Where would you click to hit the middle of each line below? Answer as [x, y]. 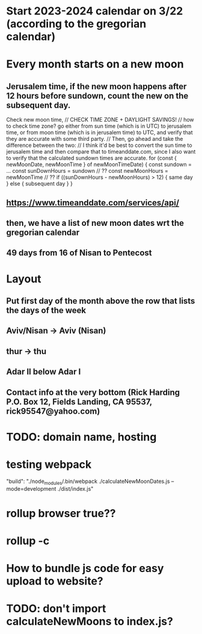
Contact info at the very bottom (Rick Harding [93, 392]
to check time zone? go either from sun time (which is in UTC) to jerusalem [99, 126]
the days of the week [46, 310]
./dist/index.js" [75, 489]
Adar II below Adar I [44, 372]
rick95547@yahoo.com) [53, 411]
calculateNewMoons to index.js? [90, 622]
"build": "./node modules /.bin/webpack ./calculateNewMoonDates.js [88, 482]
